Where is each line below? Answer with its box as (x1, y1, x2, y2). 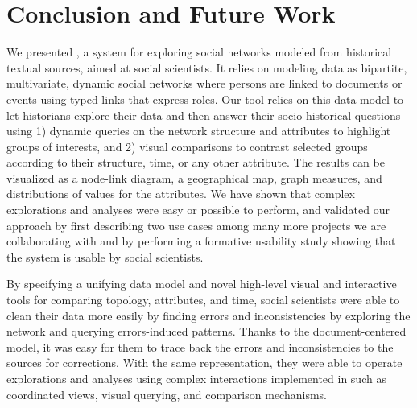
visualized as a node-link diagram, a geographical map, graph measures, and (6, 169, 382, 186)
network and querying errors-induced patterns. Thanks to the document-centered (6, 323, 407, 340)
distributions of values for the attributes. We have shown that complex (6, 185, 355, 202)
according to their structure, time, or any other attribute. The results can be (6, 154, 385, 171)
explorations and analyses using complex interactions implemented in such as (6, 370, 386, 386)
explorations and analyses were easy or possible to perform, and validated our (6, 201, 390, 218)
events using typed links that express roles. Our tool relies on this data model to (6, 90, 404, 107)
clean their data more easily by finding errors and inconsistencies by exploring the (6, 307, 411, 324)
